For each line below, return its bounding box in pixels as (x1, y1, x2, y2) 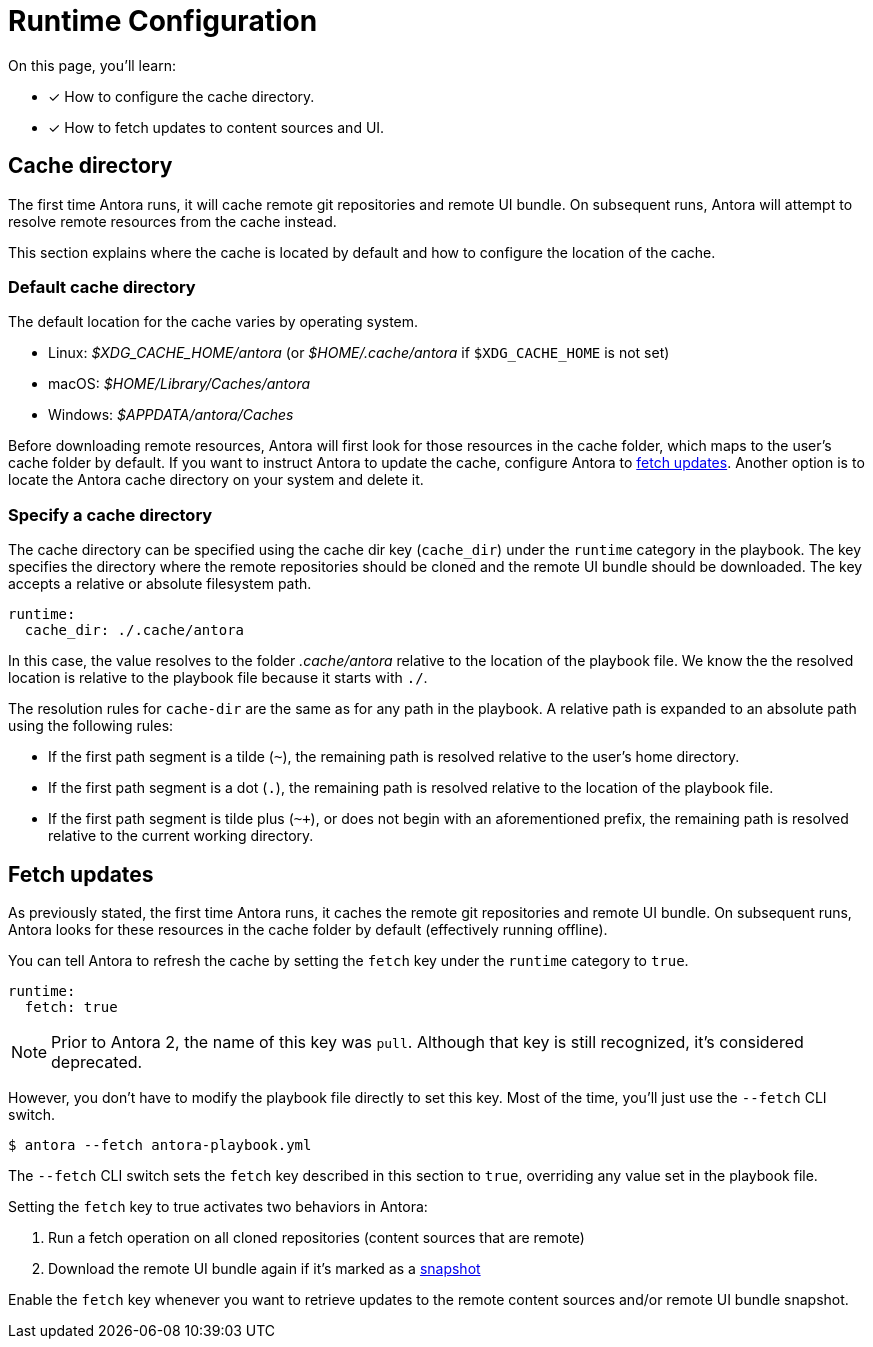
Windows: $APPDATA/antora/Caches (48, 406, 294, 424)
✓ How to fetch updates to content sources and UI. (48, 118, 385, 136)
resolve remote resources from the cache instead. (8, 212, 337, 230)
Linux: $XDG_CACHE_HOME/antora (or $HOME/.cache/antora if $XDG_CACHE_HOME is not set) (48, 344, 670, 362)
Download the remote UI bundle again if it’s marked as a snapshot (48, 1259, 481, 1277)
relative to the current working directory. (48, 827, 314, 845)
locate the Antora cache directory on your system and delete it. (8, 471, 424, 489)
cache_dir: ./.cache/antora (24, 622, 245, 639)
